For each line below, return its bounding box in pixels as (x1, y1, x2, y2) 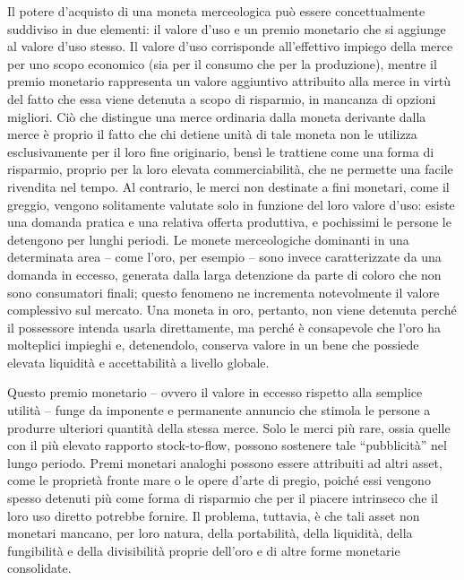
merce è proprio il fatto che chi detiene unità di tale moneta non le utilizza (7, 125, 417, 143)
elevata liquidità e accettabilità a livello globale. (7, 352, 270, 371)
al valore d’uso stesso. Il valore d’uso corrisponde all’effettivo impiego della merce (7, 37, 453, 56)
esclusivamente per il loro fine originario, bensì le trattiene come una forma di (7, 142, 434, 160)
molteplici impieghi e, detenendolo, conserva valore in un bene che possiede (7, 335, 419, 354)
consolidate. (7, 558, 72, 577)
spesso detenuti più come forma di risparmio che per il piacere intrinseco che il (7, 489, 438, 507)
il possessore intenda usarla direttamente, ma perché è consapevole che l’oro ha (7, 317, 441, 336)
